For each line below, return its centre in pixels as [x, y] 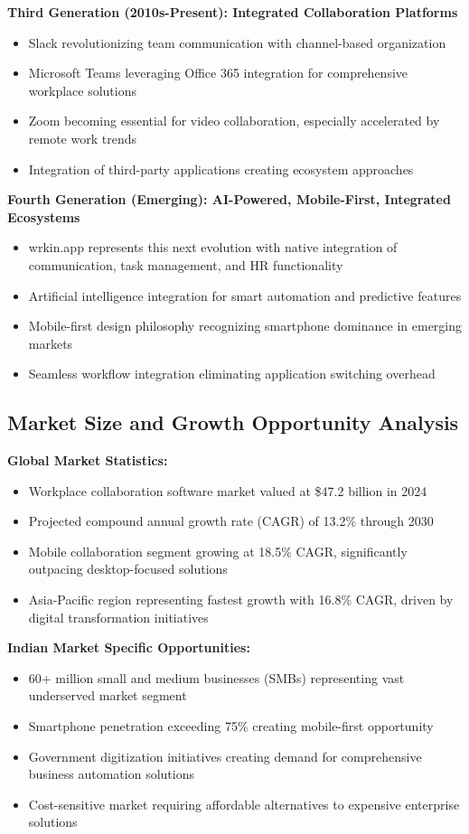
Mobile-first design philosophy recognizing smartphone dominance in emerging [245, 326]
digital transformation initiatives [118, 617]
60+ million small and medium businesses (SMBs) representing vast [216, 677]
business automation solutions [111, 774]
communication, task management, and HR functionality [186, 264]
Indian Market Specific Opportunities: [129, 647]
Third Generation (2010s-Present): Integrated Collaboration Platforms [233, 12]
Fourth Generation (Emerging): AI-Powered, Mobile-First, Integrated [229, 199]
